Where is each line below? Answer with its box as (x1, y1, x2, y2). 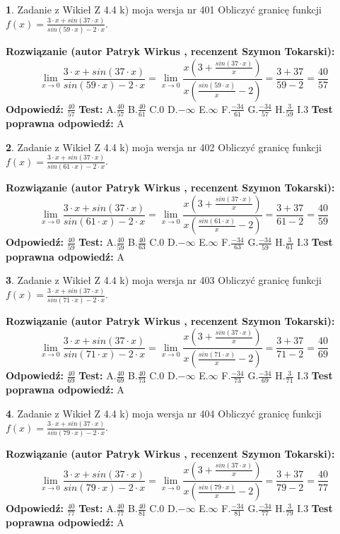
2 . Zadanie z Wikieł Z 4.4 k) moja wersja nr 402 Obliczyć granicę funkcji (6, 139, 322, 154)
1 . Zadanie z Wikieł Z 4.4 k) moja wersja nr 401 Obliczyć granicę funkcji (6, 2, 322, 16)
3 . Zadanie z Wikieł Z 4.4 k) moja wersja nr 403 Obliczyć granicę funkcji (6, 273, 322, 287)
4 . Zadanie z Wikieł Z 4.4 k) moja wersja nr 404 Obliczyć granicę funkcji (6, 405, 322, 420)
